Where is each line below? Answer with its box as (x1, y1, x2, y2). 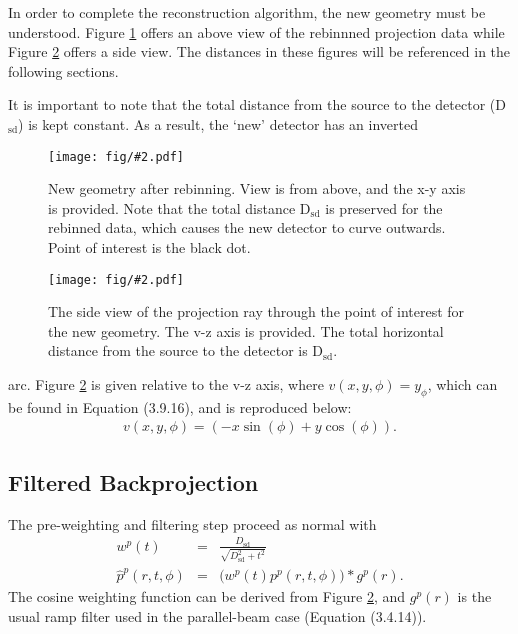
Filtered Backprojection (8, 466, 259, 497)
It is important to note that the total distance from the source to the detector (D (8, 94, 506, 115)
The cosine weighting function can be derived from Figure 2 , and (8, 586, 406, 607)
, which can (427, 374, 498, 395)
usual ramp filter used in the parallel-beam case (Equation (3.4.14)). (8, 606, 427, 627)
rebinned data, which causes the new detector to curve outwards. (48, 217, 446, 238)
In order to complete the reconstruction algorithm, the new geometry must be (8, 2, 486, 22)
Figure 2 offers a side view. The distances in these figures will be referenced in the (8, 41, 511, 62)
